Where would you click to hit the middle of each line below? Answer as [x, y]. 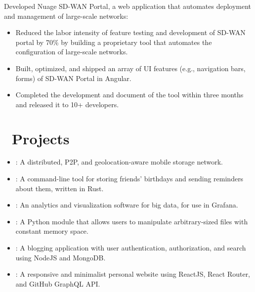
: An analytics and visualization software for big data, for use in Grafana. [127, 205]
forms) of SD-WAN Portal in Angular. [73, 78]
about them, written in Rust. [60, 188]
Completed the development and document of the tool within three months [129, 95]
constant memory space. [52, 231]
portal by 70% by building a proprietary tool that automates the [114, 42]
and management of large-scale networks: [66, 16]
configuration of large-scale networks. [72, 52]
